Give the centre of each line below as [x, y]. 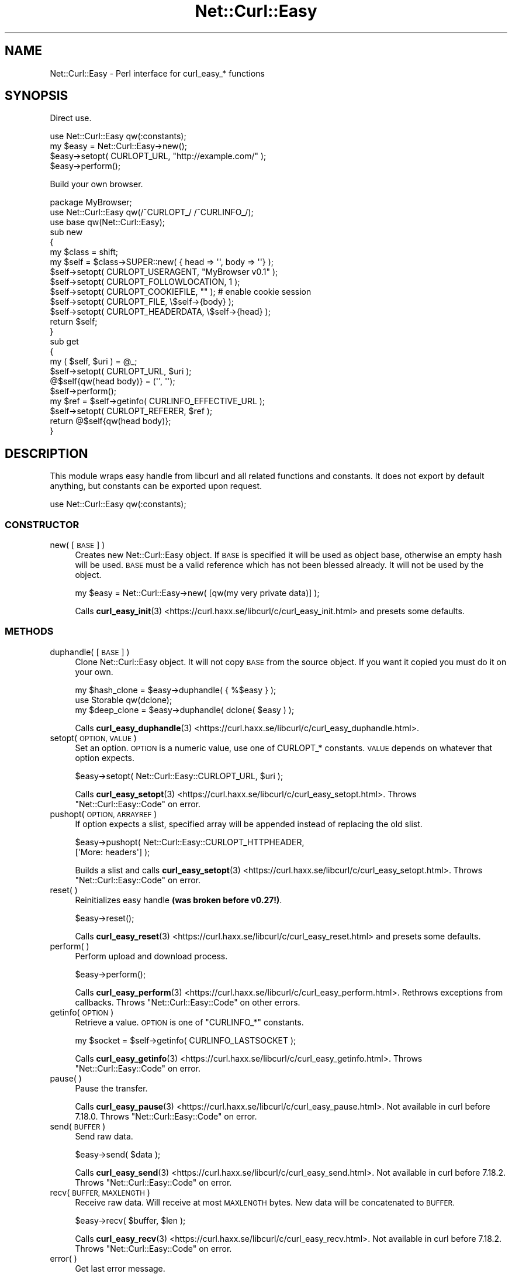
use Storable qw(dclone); [124, 700]
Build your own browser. [96, 184]
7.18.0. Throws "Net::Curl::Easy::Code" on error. [166, 1116]
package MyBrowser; [91, 202]
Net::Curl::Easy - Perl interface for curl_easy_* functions [157, 73]
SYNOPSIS [37, 96]
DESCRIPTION [46, 453]
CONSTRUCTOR [42, 524]
